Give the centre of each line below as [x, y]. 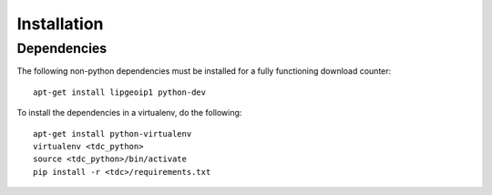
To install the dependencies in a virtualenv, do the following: [129, 113]
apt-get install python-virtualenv [113, 133]
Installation [60, 24]
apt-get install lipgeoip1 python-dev [120, 92]
